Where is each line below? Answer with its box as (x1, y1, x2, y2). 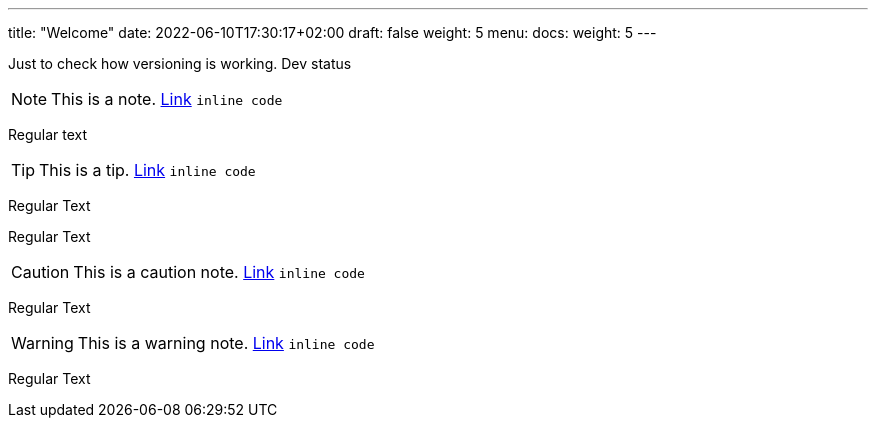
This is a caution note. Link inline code (73, 262, 365, 282)
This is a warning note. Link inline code (77, 333, 375, 353)
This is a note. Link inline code (51, 89, 283, 109)
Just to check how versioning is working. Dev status (8, 55, 352, 72)
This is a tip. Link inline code (39, 160, 256, 180)
